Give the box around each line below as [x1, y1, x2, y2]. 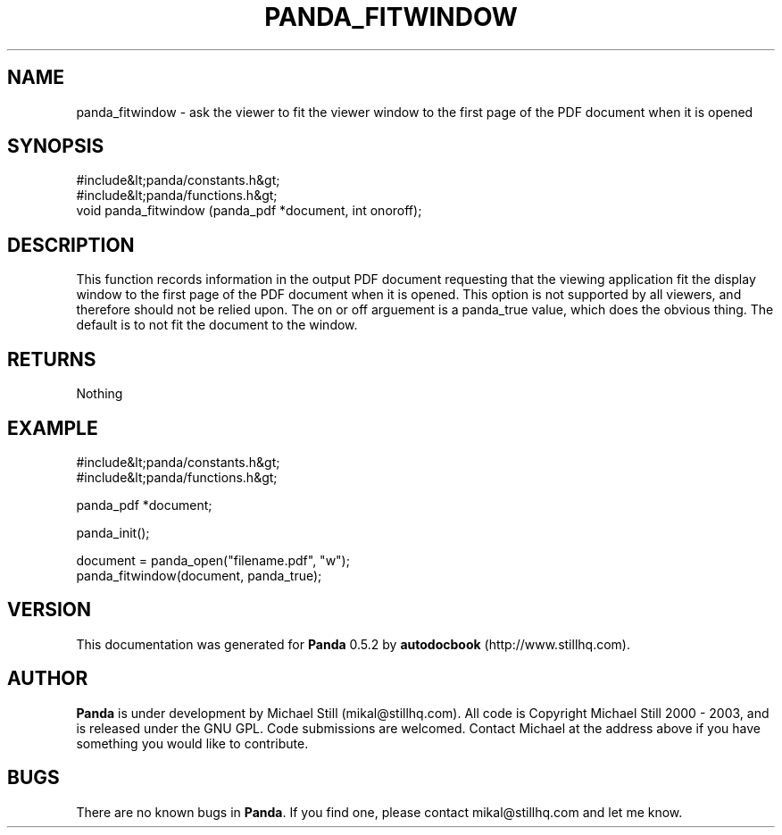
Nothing [76, 386, 123, 402]
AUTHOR [7, 667, 88, 690]
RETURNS [7, 347, 96, 371]
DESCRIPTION [7, 233, 135, 256]
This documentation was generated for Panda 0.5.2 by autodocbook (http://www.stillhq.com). [76, 636, 630, 652]
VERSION [7, 598, 92, 622]
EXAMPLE [7, 416, 98, 439]
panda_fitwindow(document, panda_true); [76, 567, 322, 583]
